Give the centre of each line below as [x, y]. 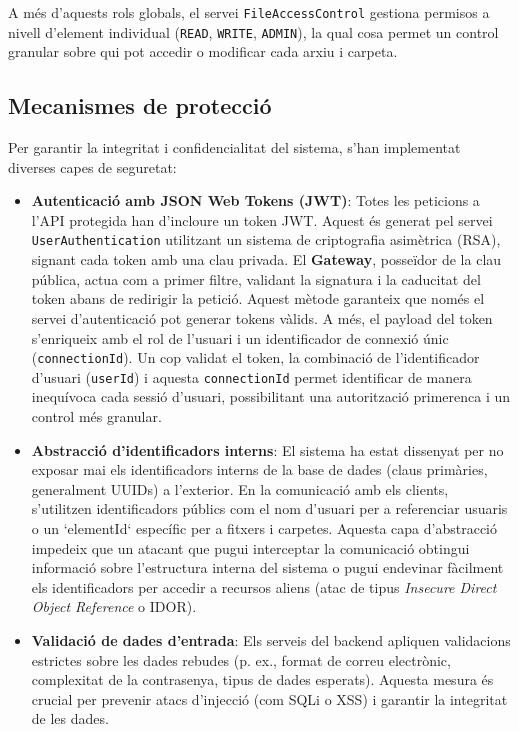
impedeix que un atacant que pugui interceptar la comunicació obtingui [250, 547]
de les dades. [70, 718]
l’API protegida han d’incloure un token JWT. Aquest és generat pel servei [262, 219]
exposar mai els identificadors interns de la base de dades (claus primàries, [259, 469]
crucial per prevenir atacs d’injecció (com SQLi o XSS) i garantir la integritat [269, 698]
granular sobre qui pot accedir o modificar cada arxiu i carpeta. [203, 51]
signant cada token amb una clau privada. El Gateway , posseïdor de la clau [266, 259]
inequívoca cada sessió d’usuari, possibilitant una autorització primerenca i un [271, 396]
